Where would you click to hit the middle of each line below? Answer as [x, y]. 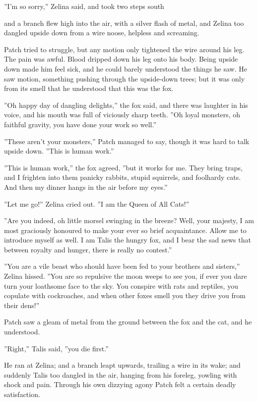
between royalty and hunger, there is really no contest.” [88, 249]
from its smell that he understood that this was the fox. [89, 88]
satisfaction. [22, 394]
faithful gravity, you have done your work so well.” [80, 124]
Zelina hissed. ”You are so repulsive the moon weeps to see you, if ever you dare [126, 276]
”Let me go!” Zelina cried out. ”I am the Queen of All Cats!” [97, 203]
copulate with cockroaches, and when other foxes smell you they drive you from [125, 295]
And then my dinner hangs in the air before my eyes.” [86, 187]
